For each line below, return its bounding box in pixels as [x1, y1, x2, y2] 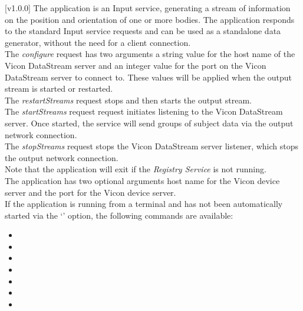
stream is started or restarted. [5, 82, 113, 95]
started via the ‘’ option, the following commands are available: [5, 209, 233, 221]
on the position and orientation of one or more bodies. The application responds [5, 13, 295, 25]
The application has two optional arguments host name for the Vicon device [5, 174, 280, 186]
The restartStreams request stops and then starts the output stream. [5, 93, 252, 106]
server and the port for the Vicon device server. [5, 186, 176, 198]
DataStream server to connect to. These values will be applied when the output [5, 71, 292, 83]
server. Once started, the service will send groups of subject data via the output [5, 116, 294, 129]
